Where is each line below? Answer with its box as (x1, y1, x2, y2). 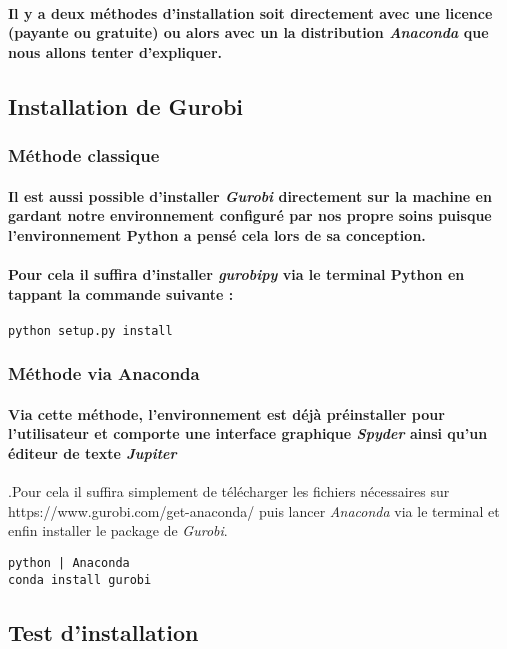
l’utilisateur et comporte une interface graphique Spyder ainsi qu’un (8, 423, 488, 444)
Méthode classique (8, 143, 160, 168)
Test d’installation (8, 616, 199, 647)
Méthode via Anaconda (8, 361, 200, 386)
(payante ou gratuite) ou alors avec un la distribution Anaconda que (8, 22, 489, 43)
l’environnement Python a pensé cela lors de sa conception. (8, 224, 426, 245)
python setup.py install (8, 323, 173, 338)
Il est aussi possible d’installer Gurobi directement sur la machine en (8, 185, 492, 206)
